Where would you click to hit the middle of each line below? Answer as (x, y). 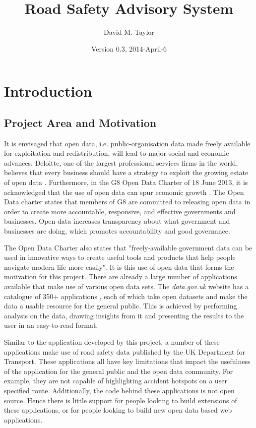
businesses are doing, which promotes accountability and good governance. (117, 231)
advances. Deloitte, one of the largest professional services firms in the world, (121, 162)
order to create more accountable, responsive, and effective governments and (120, 211)
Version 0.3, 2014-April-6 (129, 48)
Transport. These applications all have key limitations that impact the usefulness (127, 361)
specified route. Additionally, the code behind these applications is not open (119, 390)
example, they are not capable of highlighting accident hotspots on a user (116, 381)
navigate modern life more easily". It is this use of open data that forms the (119, 267)
